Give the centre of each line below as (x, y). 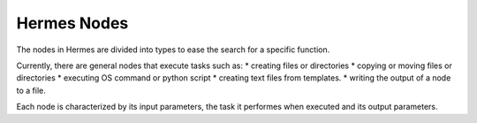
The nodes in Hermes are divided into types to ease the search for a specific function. (173, 50)
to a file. (31, 90)
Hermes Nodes (72, 23)
